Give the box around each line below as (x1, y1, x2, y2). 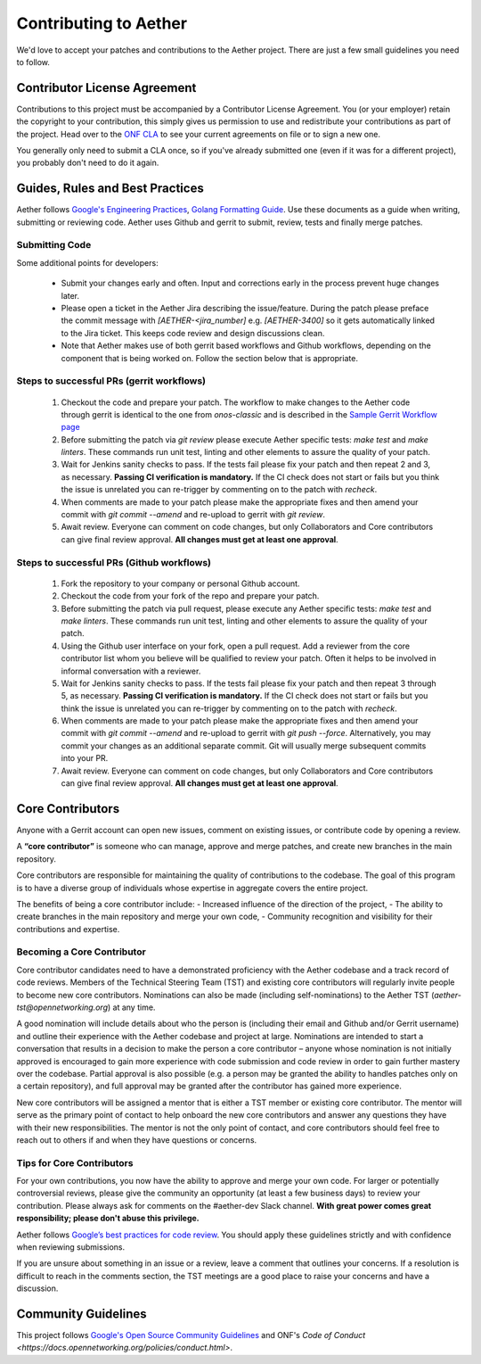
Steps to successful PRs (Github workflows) (16, 556, 212, 568)
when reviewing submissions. (16, 1241, 125, 1252)
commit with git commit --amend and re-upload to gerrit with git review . (61, 509, 325, 520)
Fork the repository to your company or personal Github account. (61, 578, 300, 589)
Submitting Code (16, 239, 92, 252)
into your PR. (61, 753, 109, 764)
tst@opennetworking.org (16, 1002, 109, 1013)
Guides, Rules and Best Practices (16, 181, 204, 196)
